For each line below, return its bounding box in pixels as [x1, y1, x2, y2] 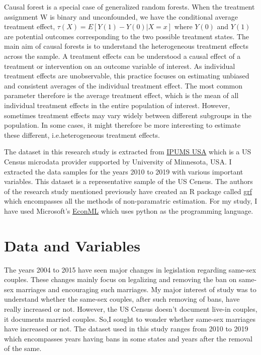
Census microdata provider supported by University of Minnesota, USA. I [4, 156, 232, 166]
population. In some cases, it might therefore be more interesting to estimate [4, 120, 241, 130]
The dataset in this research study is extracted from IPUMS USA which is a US [4, 146, 251, 157]
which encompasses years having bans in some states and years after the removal [4, 333, 252, 343]
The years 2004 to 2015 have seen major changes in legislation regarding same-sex [4, 264, 256, 275]
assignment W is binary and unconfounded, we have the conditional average [4, 11, 238, 22]
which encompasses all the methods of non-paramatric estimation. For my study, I [4, 196, 257, 206]
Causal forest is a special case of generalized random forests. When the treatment [4, 2, 255, 12]
